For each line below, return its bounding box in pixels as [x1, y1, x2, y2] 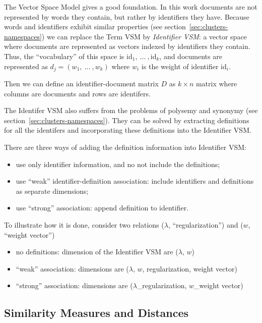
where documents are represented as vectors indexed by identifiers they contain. [4, 41, 250, 51]
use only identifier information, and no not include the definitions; [16, 158, 220, 169]
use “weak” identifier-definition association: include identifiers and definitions [16, 176, 254, 186]
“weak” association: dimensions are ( [16, 263, 129, 274]
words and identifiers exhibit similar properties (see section [4, 21, 186, 32]
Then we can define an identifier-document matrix [4, 78, 159, 89]
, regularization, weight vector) [142, 263, 237, 274]
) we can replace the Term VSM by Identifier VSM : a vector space [41, 31, 247, 41]
